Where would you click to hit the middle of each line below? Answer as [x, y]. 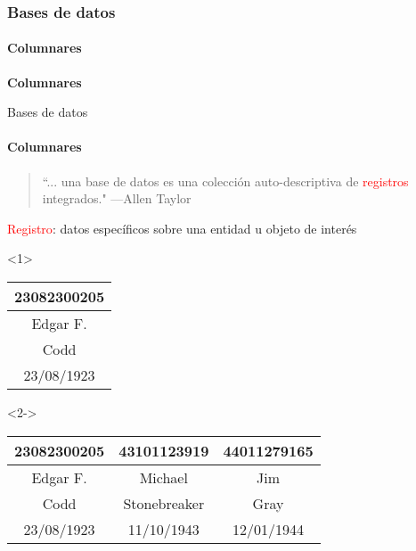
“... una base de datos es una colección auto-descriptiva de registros [225, 181]
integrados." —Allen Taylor [117, 198]
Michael [163, 477]
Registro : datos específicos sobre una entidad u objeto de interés [182, 228]
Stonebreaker [164, 503]
